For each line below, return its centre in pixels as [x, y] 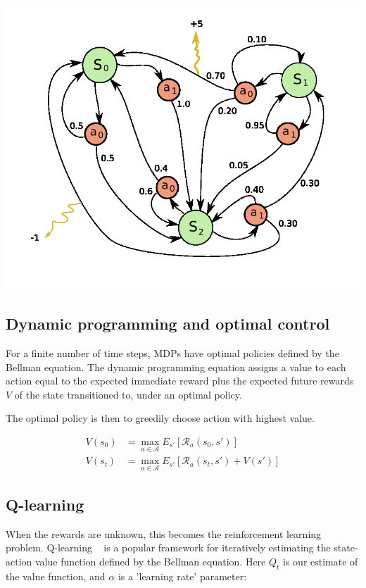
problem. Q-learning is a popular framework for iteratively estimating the [168, 548]
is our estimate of [321, 561]
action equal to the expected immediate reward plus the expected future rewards [180, 381]
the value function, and [56, 576]
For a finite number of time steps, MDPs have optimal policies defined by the [172, 352]
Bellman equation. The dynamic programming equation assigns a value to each [176, 367]
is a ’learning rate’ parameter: [182, 576]
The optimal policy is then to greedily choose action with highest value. [160, 418]
